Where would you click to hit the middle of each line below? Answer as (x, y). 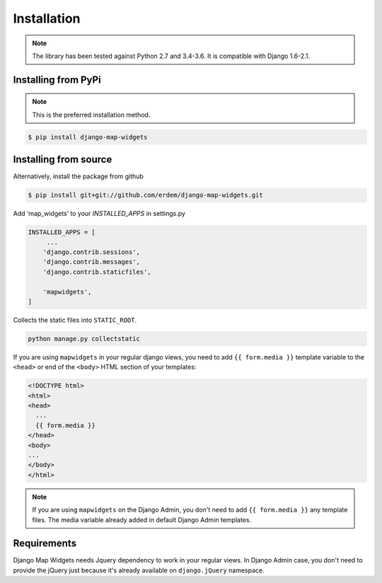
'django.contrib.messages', (92, 262)
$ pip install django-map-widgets (88, 137)
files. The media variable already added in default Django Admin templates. (141, 519)
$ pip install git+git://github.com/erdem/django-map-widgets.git (145, 195)
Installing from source (63, 160)
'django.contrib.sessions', (92, 252)
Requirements (45, 544)
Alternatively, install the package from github (79, 176)
